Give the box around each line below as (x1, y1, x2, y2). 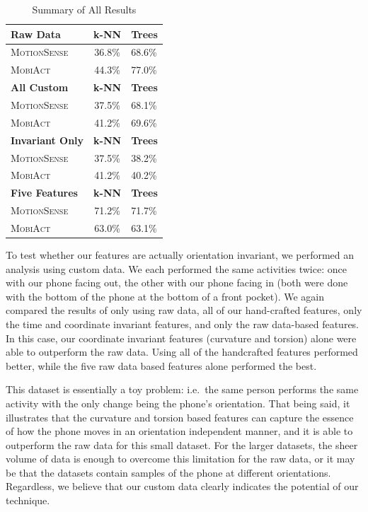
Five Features (11, 185, 78, 200)
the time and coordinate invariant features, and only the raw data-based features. (6, 316, 359, 331)
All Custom (11, 80, 69, 95)
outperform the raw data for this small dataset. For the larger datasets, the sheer (6, 437, 358, 452)
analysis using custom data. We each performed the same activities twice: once (6, 261, 347, 276)
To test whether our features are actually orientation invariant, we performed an (6, 247, 355, 262)
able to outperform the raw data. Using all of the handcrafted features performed (6, 344, 358, 359)
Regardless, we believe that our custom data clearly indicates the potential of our (6, 479, 359, 494)
